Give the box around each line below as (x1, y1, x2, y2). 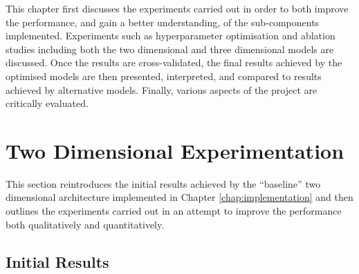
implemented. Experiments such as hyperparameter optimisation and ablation (6, 28, 335, 43)
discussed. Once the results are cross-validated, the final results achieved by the (6, 55, 342, 70)
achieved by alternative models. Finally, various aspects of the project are (6, 82, 317, 97)
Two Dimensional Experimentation (6, 136, 344, 164)
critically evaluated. (6, 96, 89, 110)
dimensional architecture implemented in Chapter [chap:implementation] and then (6, 190, 353, 204)
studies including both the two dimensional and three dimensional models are (6, 41, 334, 56)
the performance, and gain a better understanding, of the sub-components (6, 14, 320, 29)
